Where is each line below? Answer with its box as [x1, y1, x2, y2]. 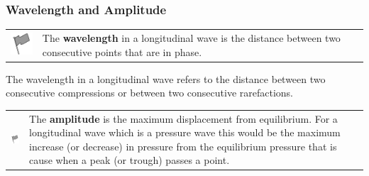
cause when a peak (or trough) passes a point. [29, 153, 230, 167]
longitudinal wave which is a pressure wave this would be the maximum [29, 125, 341, 140]
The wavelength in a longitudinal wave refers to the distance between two [6, 71, 326, 86]
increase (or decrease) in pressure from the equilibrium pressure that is [29, 138, 337, 153]
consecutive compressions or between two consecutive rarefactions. [6, 85, 293, 100]
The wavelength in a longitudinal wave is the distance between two [42, 30, 341, 45]
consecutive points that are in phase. [42, 44, 202, 59]
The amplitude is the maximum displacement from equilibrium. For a [29, 111, 338, 126]
